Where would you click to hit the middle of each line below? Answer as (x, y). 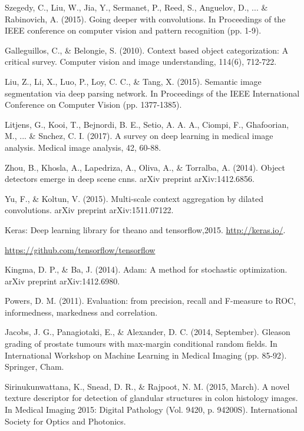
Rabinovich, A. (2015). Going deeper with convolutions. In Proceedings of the (145, 19)
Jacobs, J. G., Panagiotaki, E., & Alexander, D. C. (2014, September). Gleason (148, 332)
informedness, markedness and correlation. (81, 312)
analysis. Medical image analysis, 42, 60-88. (83, 147)
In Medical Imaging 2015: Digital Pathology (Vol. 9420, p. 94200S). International (151, 410)
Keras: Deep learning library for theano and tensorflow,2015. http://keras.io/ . (145, 229)
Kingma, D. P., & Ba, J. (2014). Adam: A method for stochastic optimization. (146, 269)
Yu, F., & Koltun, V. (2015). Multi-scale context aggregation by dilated (134, 198)
